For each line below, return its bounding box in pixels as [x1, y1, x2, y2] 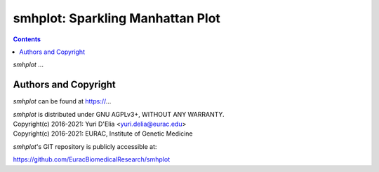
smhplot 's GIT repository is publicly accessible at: [13, 142, 157, 150]
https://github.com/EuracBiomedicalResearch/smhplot [13, 155, 171, 164]
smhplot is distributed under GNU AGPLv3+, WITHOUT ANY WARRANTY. [13, 110, 225, 118]
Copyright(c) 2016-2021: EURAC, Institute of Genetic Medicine [13, 129, 193, 138]
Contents [13, 35, 41, 43]
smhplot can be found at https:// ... [13, 97, 112, 106]
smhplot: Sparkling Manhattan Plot [13, 10, 221, 26]
